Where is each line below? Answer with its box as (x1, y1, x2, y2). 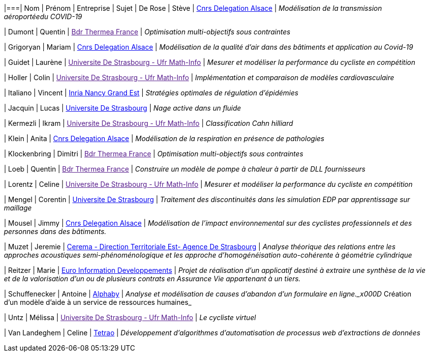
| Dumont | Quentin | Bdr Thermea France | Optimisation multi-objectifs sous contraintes (4, 28, 291, 36)
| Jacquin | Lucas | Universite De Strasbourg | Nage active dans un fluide (4, 104, 241, 112)
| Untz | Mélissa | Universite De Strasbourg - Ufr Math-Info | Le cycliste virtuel (4, 313, 256, 322)
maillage (4, 204, 32, 212)
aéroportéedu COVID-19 (4, 12, 82, 21)
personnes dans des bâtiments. (4, 227, 107, 236)
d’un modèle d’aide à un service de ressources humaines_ (4, 298, 192, 306)
